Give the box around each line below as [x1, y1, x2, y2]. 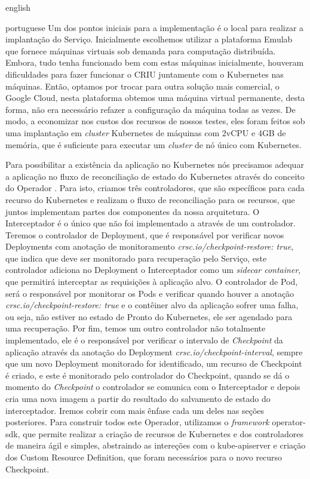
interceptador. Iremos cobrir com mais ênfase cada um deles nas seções [5, 404, 265, 416]
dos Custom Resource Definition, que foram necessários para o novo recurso [5, 450, 283, 463]
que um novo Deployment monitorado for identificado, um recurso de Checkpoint [5, 357, 302, 370]
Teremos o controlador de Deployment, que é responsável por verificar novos [5, 228, 284, 241]
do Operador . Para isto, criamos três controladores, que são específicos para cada [5, 182, 305, 194]
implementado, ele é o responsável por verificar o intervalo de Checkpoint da [5, 334, 283, 346]
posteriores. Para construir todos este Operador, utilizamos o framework [5, 416, 269, 428]
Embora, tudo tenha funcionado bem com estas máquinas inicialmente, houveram [5, 56, 304, 69]
